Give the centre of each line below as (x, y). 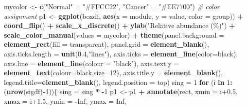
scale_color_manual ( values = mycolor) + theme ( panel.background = (114, 34)
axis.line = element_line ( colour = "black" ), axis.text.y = (92, 63)
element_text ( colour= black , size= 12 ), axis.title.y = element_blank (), (114, 73)
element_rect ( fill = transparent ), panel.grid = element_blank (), (106, 44)
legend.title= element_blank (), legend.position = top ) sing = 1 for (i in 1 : (118, 82)
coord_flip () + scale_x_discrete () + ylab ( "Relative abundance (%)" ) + (120, 25)
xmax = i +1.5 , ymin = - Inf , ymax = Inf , (65, 101)
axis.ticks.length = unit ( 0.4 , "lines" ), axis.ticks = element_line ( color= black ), (121, 53)
